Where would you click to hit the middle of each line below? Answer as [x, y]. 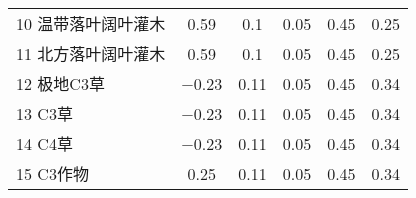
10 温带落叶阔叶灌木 [91, 23]
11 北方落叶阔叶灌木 [91, 53]
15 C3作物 [52, 173]
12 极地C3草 [60, 83]
